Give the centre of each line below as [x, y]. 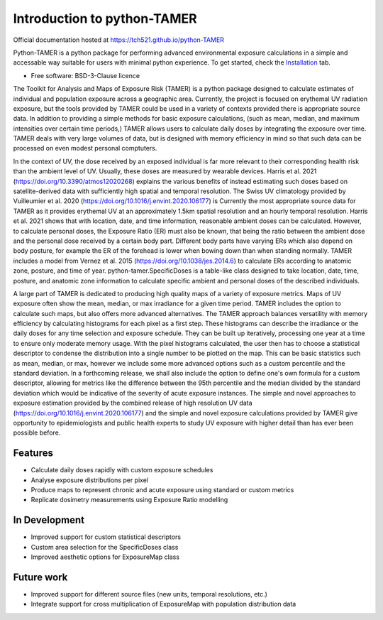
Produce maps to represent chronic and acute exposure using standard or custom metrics [162, 490]
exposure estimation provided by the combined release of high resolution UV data [133, 403]
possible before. [37, 433]
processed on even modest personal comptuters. [85, 148]
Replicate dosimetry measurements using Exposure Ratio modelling [129, 500]
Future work [40, 577]
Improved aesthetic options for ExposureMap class [105, 557]
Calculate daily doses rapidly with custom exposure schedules [122, 470]
